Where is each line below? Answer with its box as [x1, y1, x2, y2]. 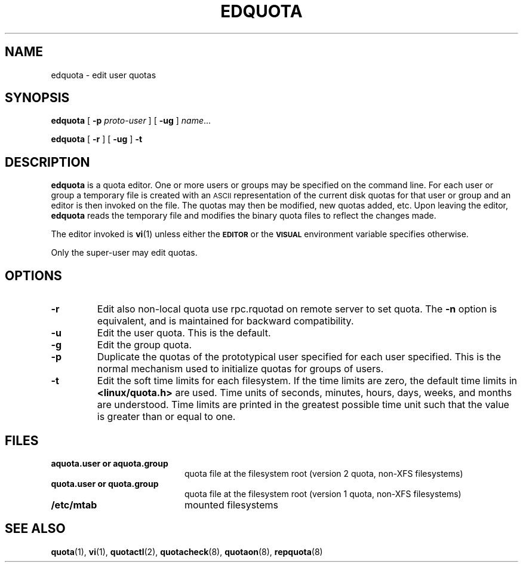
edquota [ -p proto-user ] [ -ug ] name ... [51, 115, 211, 126]
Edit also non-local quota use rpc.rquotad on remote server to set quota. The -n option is [97, 303, 497, 315]
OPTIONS [5, 268, 62, 283]
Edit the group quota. [97, 339, 192, 351]
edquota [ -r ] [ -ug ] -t [51, 134, 143, 145]
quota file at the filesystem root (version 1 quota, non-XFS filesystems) [184, 488, 462, 499]
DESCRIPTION [5, 154, 90, 170]
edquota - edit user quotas [51, 69, 156, 80]
